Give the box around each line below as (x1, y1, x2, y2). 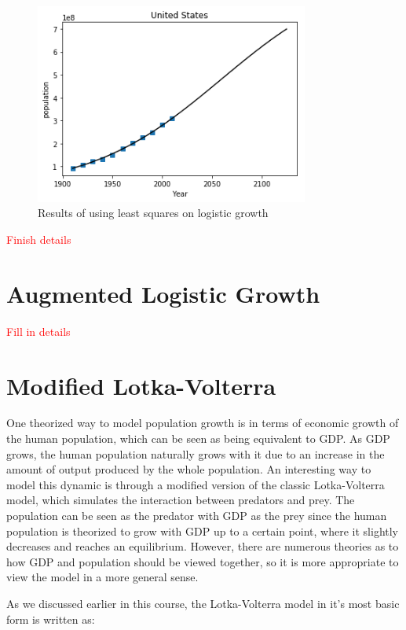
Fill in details (6, 322, 71, 339)
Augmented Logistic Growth (6, 277, 320, 309)
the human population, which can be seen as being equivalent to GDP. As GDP (6, 430, 390, 447)
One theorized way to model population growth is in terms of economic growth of (6, 414, 399, 431)
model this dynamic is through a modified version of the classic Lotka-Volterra (6, 476, 385, 492)
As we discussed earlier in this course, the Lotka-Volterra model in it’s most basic (6, 595, 400, 611)
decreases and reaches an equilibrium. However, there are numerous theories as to (6, 538, 399, 554)
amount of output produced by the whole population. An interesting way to (6, 461, 371, 477)
